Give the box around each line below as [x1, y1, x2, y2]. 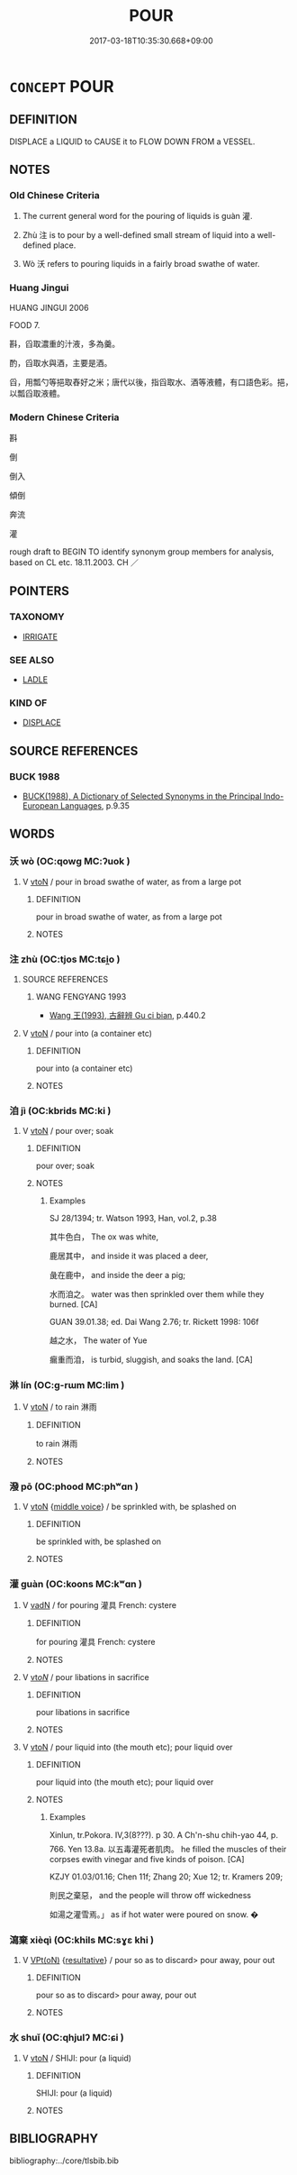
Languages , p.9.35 [59, 800, 130, 811]
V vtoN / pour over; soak [22, 1126, 114, 1137]
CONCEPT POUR [9, 76, 114, 96]
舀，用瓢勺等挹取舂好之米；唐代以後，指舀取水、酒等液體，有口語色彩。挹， [9, 376, 293, 388]
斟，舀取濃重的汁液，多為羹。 [9, 338, 120, 349]
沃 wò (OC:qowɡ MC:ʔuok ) [9, 855, 130, 868]
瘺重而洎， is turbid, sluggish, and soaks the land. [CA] [49, 1354, 254, 1366]
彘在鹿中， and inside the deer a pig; [49, 1270, 186, 1281]
